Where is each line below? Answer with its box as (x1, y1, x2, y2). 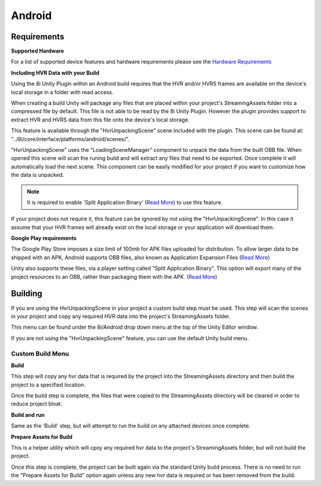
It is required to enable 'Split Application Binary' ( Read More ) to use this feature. (27, 198, 223, 205)
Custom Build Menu (11, 349, 70, 357)
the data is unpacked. (11, 172, 64, 179)
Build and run (11, 411, 45, 418)
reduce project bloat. (11, 400, 62, 407)
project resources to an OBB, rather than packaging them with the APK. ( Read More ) (11, 273, 218, 280)
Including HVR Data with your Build (11, 69, 99, 76)
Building (11, 289, 43, 299)
